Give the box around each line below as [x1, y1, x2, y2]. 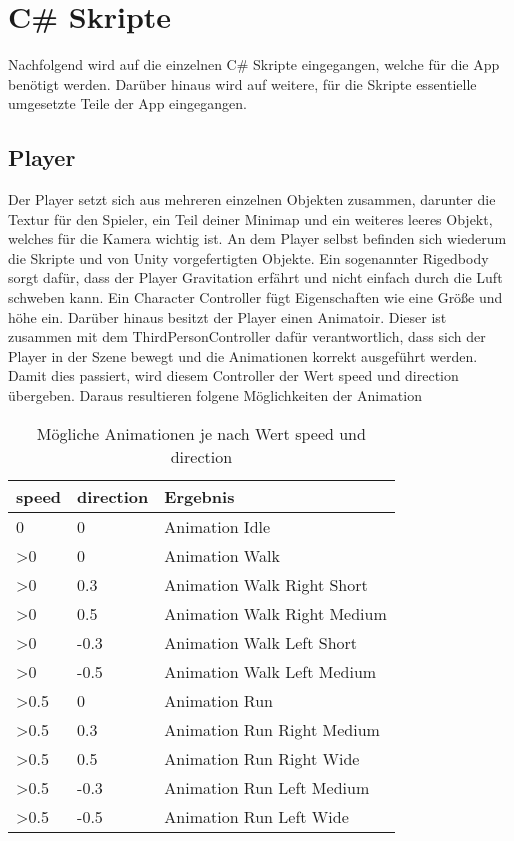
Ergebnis [164, 484, 235, 508]
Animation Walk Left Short [164, 630, 358, 654]
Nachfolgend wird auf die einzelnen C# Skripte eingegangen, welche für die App [8, 54, 500, 75]
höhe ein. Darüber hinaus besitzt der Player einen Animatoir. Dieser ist [8, 306, 447, 327]
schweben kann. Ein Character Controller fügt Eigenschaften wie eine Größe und [8, 287, 503, 308]
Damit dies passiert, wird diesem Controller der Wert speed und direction [8, 365, 459, 386]
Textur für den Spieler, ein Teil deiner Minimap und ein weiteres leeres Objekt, [8, 208, 493, 229]
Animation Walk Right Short [164, 572, 368, 596]
